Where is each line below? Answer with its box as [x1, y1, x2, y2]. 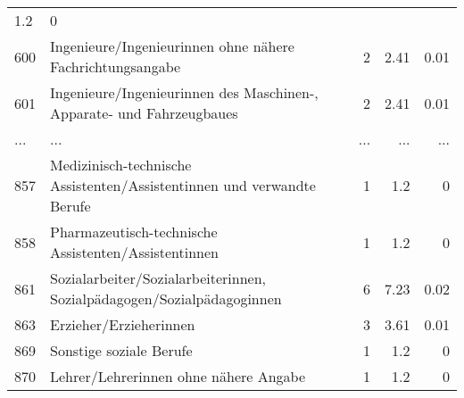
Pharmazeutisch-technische [50, 221, 218, 242]
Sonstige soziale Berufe [50, 340, 193, 361]
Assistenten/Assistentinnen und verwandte [50, 175, 316, 195]
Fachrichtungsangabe [50, 56, 181, 77]
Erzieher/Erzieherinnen [50, 314, 195, 335]
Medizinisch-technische [50, 154, 192, 175]
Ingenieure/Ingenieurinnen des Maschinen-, [50, 82, 319, 103]
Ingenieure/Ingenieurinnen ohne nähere [50, 36, 294, 56]
